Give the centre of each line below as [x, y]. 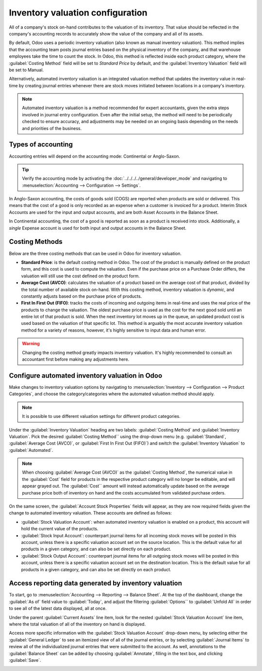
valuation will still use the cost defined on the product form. [81, 276]
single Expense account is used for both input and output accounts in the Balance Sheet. [98, 228]
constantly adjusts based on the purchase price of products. [82, 296]
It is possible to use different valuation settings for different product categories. [101, 416]
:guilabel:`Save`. [25, 660]
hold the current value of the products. [60, 529]
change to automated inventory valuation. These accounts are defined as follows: [90, 513]
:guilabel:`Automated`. [31, 450]
